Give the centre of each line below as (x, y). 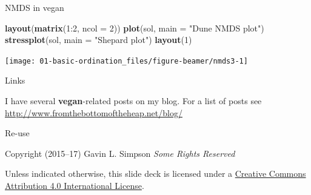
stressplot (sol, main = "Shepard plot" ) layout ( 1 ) (99, 40)
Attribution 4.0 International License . (75, 185)
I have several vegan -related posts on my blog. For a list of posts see (133, 101)
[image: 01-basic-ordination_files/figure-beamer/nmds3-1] (126, 61)
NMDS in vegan (35, 7)
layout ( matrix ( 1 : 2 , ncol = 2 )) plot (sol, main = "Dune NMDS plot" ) (135, 28)
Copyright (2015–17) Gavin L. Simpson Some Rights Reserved (120, 153)
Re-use (17, 133)
